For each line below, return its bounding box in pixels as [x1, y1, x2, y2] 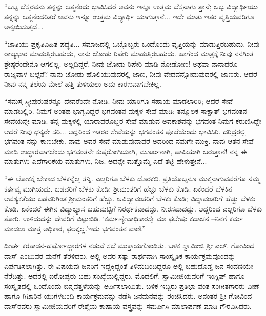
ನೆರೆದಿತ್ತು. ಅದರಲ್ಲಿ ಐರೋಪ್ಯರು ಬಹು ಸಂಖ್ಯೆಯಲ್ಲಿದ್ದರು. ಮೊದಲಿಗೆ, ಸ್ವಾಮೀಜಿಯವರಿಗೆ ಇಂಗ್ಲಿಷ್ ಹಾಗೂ [4, 270, 245, 281]
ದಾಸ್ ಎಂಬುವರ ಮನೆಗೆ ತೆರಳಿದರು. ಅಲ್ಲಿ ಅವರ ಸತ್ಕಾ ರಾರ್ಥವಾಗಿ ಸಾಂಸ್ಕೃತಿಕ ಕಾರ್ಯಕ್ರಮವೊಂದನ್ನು [4, 250, 236, 261]
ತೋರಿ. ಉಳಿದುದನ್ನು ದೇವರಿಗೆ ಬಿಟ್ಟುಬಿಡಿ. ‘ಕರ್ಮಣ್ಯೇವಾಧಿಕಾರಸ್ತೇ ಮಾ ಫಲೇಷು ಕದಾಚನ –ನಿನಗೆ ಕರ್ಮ [4, 213, 243, 224]
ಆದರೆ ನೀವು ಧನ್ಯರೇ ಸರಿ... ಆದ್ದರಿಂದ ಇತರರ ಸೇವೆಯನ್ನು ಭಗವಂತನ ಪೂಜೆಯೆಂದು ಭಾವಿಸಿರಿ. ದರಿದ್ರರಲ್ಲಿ [4, 125, 246, 136]
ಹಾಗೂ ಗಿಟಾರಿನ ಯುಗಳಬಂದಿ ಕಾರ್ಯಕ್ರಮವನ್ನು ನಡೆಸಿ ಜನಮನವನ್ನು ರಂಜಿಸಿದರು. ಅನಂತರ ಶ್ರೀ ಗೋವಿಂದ [4, 290, 252, 301]
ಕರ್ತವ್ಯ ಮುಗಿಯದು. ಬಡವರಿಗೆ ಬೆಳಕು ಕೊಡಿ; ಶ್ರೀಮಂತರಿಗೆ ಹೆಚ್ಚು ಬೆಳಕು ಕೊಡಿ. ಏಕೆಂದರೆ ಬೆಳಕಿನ [4, 183, 232, 194]
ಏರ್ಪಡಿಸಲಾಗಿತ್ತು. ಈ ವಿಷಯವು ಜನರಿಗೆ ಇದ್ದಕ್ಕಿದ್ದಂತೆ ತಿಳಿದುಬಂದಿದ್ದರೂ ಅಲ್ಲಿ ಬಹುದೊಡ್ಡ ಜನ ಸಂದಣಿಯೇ [4, 260, 253, 271]
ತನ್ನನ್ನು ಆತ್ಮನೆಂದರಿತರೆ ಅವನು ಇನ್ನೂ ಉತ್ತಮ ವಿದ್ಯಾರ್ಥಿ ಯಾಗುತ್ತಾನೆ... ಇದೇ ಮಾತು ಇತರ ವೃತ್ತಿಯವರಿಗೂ [4, 11, 254, 22]
